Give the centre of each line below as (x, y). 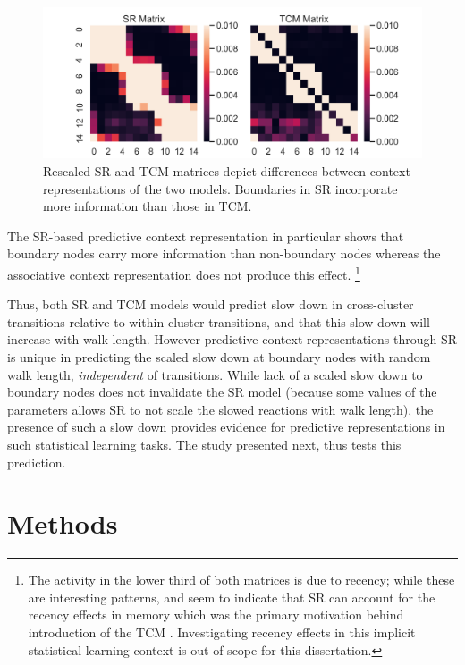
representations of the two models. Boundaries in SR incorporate (220, 188)
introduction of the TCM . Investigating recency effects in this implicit (222, 632)
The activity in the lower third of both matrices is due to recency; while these (241, 580)
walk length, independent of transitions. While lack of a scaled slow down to (215, 374)
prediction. (37, 462)
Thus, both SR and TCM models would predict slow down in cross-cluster (211, 304)
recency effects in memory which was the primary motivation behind (216, 614)
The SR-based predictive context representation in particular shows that (206, 236)
